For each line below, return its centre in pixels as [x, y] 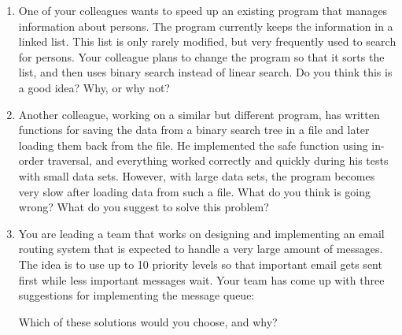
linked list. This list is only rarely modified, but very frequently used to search [207, 41]
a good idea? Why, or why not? [94, 87]
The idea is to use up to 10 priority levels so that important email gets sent [200, 264]
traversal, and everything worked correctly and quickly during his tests [218, 160]
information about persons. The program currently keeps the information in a [206, 26]
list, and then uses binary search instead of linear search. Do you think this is [205, 72]
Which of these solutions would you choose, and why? [148, 321]
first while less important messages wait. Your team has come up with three [201, 279]
